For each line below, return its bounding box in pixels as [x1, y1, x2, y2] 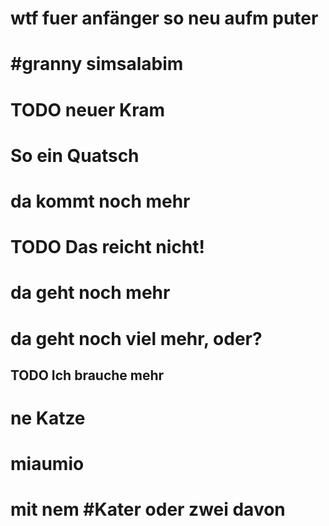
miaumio [10, 453, 85, 476]
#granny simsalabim [10, 53, 184, 76]
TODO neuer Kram [10, 98, 166, 121]
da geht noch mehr [10, 282, 171, 304]
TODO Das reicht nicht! [10, 236, 206, 259]
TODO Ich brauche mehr [10, 367, 165, 384]
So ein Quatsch [10, 144, 140, 167]
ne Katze [10, 407, 86, 430]
